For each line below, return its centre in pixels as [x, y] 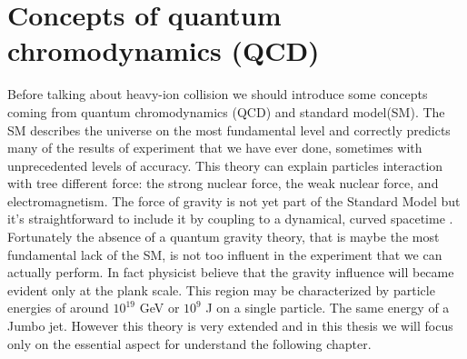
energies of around [58, 308]
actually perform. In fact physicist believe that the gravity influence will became [231, 272]
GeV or [159, 308]
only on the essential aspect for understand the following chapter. [189, 343]
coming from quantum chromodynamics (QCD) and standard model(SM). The [226, 111]
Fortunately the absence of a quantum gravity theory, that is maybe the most [224, 237]
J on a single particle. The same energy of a [328, 308]
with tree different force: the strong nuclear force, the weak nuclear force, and [223, 183]
